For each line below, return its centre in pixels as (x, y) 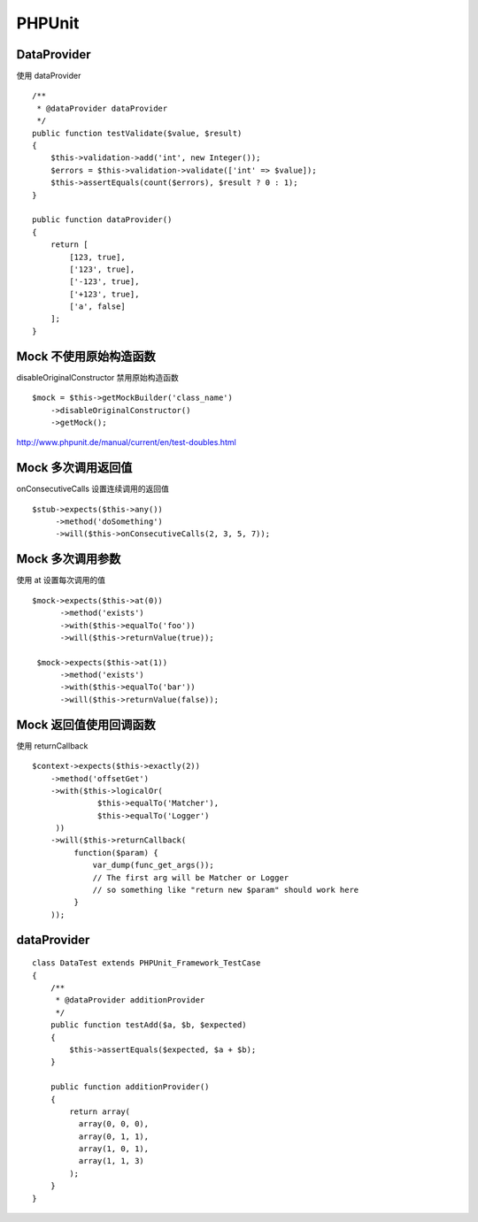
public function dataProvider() (102, 220)
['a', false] (97, 307)
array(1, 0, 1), (114, 1149)
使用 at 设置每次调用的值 (61, 580)
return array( (100, 1111)
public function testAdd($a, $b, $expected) (148, 1025)
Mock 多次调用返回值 (74, 468)
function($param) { (116, 853)
